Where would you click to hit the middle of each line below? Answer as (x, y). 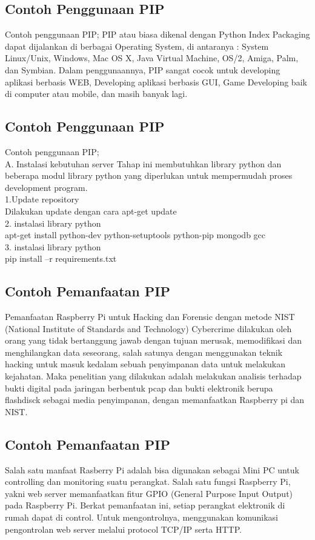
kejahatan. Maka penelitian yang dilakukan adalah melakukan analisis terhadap (153, 376)
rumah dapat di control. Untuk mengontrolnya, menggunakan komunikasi (141, 517)
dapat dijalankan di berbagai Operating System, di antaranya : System (137, 46)
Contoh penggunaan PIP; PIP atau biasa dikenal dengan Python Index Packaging (157, 34)
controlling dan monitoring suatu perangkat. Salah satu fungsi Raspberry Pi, (148, 482)
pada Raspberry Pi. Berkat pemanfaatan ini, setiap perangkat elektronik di (145, 505)
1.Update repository (42, 199)
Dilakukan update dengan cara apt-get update (91, 211)
